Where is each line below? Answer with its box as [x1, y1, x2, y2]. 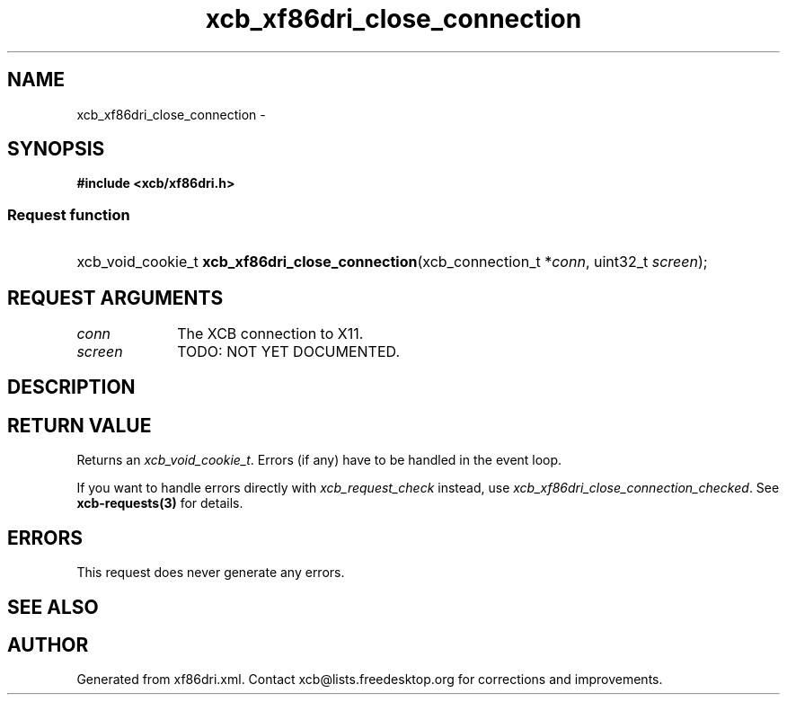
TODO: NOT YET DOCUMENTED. [177, 342, 401, 361]
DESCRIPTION [7, 376, 136, 399]
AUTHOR [7, 633, 89, 656]
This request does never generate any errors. [76, 564, 345, 581]
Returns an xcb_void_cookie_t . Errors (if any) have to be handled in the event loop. [76, 452, 562, 468]
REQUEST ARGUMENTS [7, 286, 224, 309]
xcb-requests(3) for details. [76, 495, 243, 511]
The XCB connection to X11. [177, 324, 364, 343]
